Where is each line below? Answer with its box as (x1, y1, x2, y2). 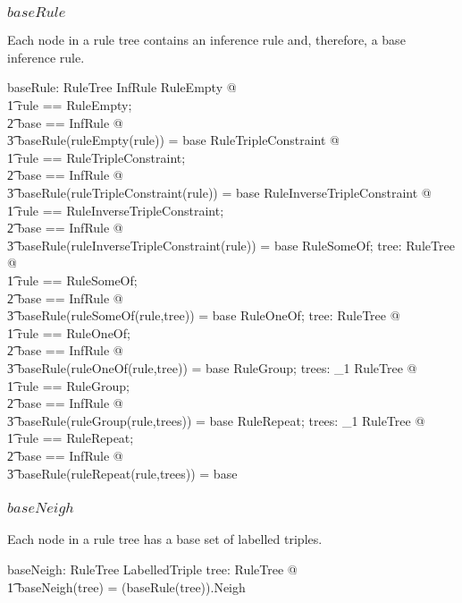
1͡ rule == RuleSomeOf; (7, 271, 138, 290)
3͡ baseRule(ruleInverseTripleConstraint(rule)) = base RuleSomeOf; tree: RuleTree (7, 235, 455, 254)
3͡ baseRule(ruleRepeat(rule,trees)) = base (7, 463, 238, 482)
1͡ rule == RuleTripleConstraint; (7, 148, 186, 166)
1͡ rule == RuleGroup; (7, 376, 130, 395)
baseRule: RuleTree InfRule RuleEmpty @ (7, 78, 237, 97)
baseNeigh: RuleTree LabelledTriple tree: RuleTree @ (7, 560, 298, 579)
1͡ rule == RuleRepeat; (7, 429, 134, 447)
